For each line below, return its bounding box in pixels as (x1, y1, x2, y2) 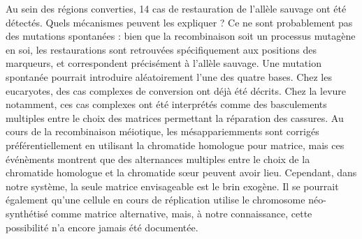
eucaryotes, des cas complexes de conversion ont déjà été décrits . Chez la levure (6, 83, 347, 98)
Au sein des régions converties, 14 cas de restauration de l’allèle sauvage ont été (6, 1, 347, 15)
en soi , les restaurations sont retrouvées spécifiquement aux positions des (6, 42, 317, 56)
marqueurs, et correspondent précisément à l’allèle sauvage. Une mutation (6, 56, 321, 70)
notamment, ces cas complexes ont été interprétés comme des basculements (6, 97, 327, 111)
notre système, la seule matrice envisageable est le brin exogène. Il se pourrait (6, 178, 339, 193)
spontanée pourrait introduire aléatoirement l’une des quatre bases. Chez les (6, 69, 332, 84)
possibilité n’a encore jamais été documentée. (6, 219, 198, 234)
